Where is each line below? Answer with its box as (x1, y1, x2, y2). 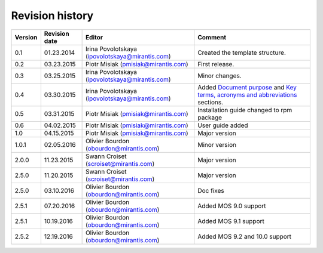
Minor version (197, 140, 236, 149)
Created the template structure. (197, 48, 287, 57)
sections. (197, 98, 224, 106)
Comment (197, 33, 227, 41)
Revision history (11, 9, 94, 22)
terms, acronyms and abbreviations (197, 90, 297, 98)
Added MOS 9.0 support (197, 202, 266, 210)
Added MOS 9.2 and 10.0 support (197, 232, 292, 240)
